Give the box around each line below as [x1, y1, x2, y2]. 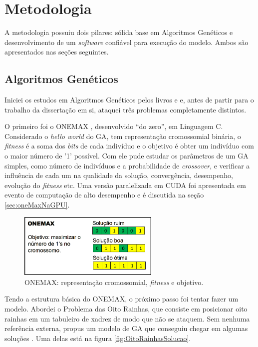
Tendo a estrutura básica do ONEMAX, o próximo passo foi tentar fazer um [4, 293, 239, 304]
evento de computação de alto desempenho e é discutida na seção [4, 189, 204, 200]
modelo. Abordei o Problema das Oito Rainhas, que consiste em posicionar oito [4, 303, 248, 313]
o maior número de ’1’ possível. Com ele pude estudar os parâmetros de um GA [4, 150, 249, 161]
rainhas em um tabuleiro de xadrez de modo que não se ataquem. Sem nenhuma [4, 313, 250, 323]
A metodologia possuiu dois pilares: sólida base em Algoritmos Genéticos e [4, 27, 233, 37]
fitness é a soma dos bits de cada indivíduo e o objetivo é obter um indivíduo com [4, 140, 254, 151]
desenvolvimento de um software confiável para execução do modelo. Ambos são [4, 36, 249, 47]
